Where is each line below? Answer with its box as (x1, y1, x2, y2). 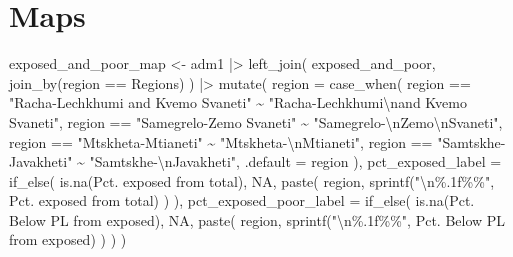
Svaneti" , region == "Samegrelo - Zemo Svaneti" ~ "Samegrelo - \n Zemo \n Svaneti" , (9, 111, 503, 132)
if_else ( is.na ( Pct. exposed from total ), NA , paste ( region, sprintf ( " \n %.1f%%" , (9, 170, 495, 191)
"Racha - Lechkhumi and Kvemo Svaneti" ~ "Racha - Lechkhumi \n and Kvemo (9, 92, 467, 113)
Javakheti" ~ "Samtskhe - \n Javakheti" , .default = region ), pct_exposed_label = (9, 151, 502, 172)
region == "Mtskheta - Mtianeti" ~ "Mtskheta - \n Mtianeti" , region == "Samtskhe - (9, 131, 506, 152)
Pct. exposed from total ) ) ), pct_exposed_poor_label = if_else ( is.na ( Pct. (9, 190, 475, 211)
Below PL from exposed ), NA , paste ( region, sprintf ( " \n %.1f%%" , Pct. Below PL (9, 209, 506, 230)
